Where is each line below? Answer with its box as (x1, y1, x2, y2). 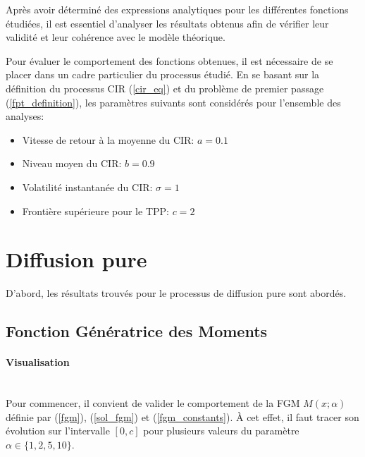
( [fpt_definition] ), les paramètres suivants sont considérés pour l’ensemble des (6, 95, 341, 109)
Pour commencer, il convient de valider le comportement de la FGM (6, 396, 300, 410)
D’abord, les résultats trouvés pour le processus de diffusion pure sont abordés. (6, 286, 347, 300)
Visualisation (6, 355, 70, 370)
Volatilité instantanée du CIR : (22, 179, 153, 194)
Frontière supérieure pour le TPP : (22, 203, 169, 218)
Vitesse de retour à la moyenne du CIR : (22, 132, 194, 147)
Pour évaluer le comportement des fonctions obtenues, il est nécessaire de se (6, 53, 333, 68)
